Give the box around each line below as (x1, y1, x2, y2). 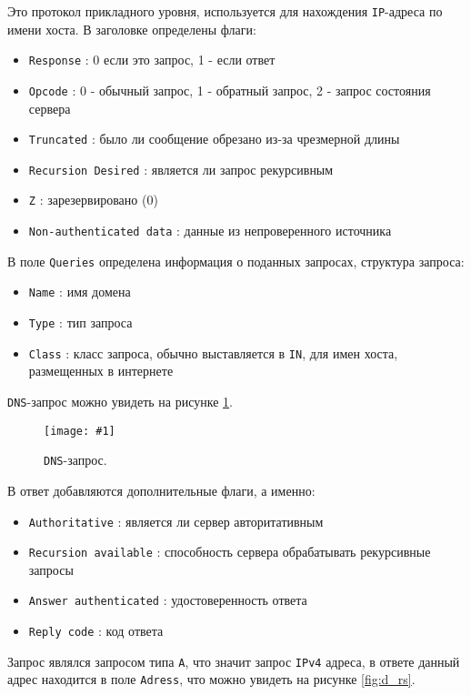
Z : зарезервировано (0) (28, 190, 158, 209)
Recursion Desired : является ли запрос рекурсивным (28, 159, 334, 178)
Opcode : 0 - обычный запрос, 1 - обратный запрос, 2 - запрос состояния (28, 80, 431, 99)
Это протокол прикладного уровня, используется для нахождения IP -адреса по (7, 2, 443, 20)
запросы (28, 559, 74, 579)
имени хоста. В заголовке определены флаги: (7, 19, 256, 38)
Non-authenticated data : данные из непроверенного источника (28, 221, 392, 240)
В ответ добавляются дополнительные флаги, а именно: (7, 480, 316, 499)
